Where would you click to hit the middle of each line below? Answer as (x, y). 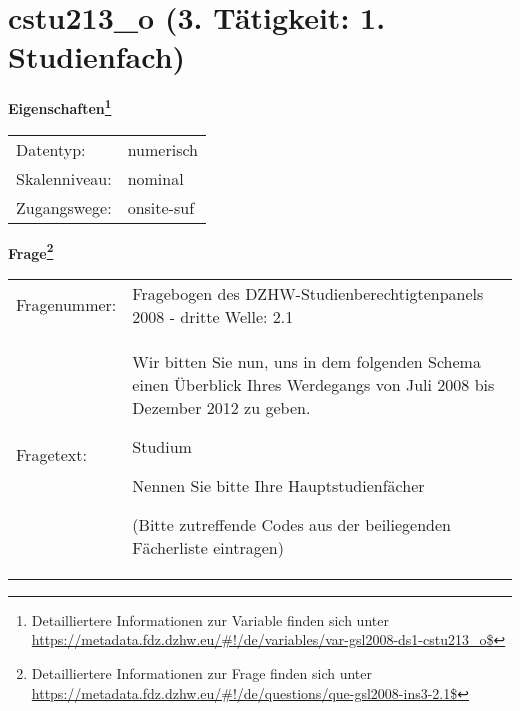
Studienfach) (97, 56)
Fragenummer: (66, 305)
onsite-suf (161, 207)
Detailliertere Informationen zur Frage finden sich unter (202, 673)
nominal (155, 178)
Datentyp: (51, 149)
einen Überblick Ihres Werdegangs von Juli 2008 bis (313, 384)
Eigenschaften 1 (60, 106)
